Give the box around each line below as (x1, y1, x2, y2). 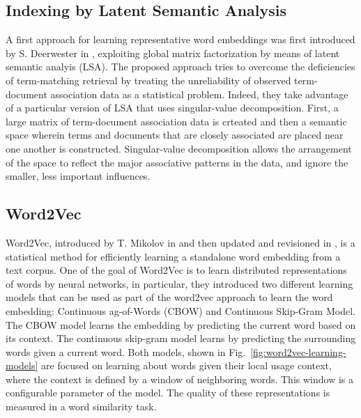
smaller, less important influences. (6, 169, 151, 183)
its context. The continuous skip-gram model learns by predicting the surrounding (6, 331, 356, 346)
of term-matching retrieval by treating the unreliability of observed (6, 72, 291, 87)
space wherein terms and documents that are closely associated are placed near (6, 127, 344, 142)
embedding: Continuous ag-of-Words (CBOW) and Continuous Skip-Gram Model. (6, 303, 355, 318)
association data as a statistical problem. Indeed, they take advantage (50, 86, 348, 101)
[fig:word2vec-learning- (250, 344, 346, 359)
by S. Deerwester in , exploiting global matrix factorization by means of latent (6, 45, 340, 60)
